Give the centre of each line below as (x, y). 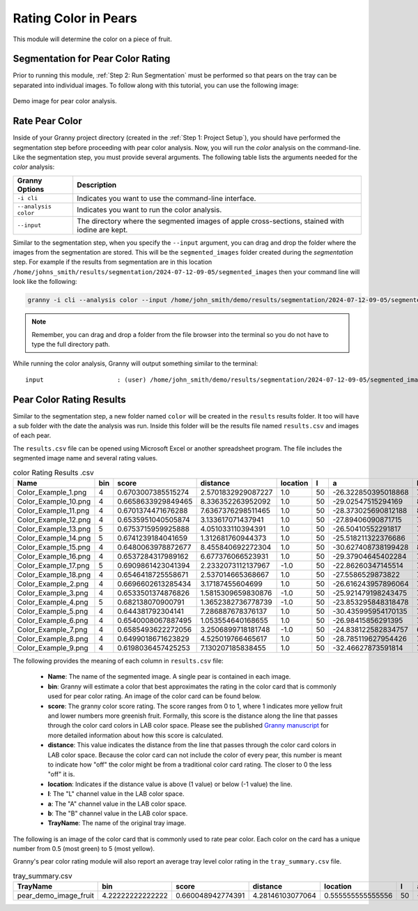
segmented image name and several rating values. (85, 458)
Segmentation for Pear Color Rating (92, 59)
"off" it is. (61, 774)
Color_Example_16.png (54, 557)
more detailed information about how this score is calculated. (136, 735)
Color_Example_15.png (54, 548)
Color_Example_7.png (52, 630)
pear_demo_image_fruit (55, 896)
